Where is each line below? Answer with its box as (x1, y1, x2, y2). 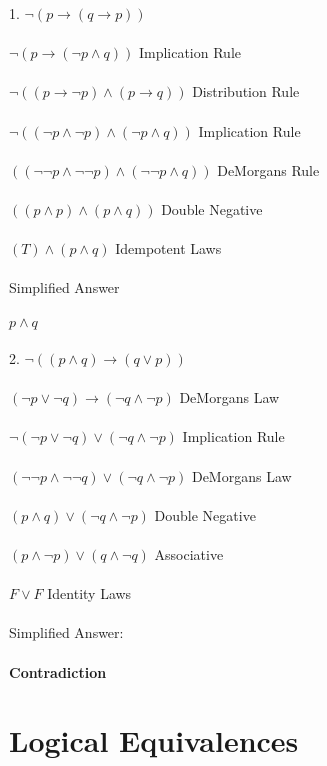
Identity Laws (47, 583, 132, 604)
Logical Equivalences (9, 720, 299, 761)
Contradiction (9, 661, 107, 682)
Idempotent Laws (115, 238, 222, 259)
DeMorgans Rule (217, 159, 320, 180)
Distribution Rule (192, 81, 300, 102)
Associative (154, 544, 224, 565)
